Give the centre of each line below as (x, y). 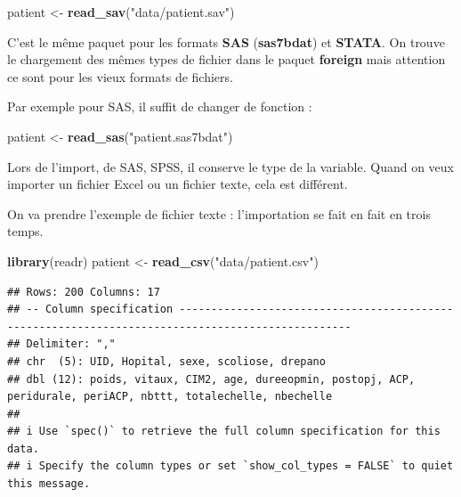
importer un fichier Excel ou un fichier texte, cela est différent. (178, 184)
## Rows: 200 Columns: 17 (84, 292)
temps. (25, 231)
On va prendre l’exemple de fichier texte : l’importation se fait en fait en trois (219, 213)
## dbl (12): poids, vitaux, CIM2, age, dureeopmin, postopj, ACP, (211, 379)
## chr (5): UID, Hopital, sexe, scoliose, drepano (166, 361)
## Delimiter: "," (61, 344)
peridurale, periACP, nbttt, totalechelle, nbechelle (170, 397)
